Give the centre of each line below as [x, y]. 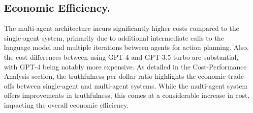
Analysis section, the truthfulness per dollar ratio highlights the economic [115, 76]
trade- [237, 76]
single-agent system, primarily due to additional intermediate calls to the [114, 37]
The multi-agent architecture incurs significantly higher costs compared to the [122, 28]
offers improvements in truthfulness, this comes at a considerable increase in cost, [127, 95]
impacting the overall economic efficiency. [66, 104]
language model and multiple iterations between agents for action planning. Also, [126, 47]
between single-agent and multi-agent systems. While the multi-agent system [132, 85]
